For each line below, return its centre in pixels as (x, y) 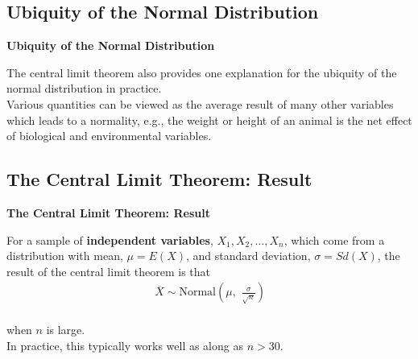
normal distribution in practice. (84, 88)
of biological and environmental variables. (109, 136)
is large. (66, 330)
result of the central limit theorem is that (109, 271)
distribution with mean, (65, 256)
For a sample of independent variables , (110, 239)
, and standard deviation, (248, 256)
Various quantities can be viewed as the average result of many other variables (200, 103)
